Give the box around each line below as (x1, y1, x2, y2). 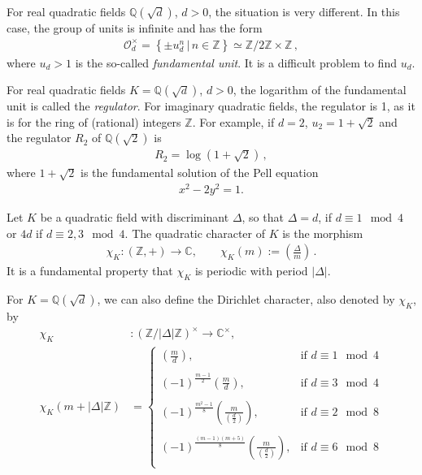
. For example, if (192, 113, 275, 130)
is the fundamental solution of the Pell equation (80, 164, 319, 181)
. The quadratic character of (124, 224, 266, 241)
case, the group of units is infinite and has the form (7, 19, 263, 36)
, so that (241, 209, 284, 226)
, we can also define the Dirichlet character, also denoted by (97, 291, 395, 308)
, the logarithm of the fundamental (233, 81, 407, 98)
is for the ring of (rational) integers (7, 113, 181, 130)
